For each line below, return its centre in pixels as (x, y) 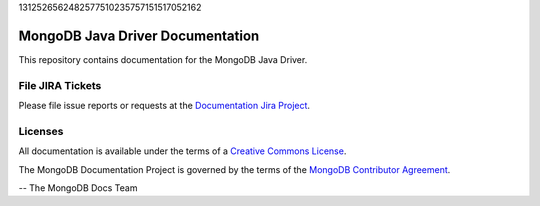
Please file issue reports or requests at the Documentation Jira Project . (164, 106)
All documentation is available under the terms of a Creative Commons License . (182, 151)
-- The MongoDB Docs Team (78, 187)
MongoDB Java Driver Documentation (139, 35)
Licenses (41, 131)
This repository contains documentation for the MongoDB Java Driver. (163, 59)
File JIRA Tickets (60, 85)
